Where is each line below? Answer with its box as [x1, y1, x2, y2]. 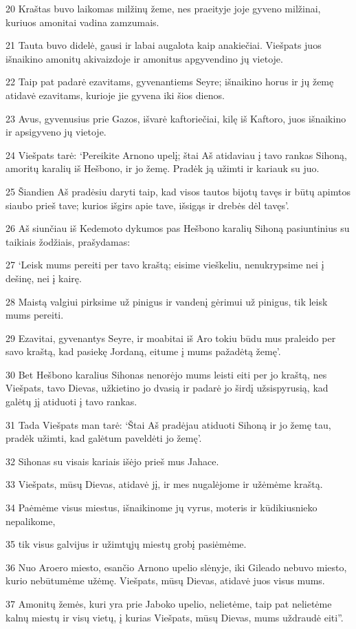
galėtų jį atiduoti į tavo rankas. [5, 394, 137, 409]
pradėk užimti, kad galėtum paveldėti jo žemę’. [5, 431, 202, 445]
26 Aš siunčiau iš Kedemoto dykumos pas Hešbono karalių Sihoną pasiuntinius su [5, 221, 350, 235]
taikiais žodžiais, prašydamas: [5, 234, 131, 248]
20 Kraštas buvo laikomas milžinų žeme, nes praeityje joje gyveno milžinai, [5, 1, 321, 15]
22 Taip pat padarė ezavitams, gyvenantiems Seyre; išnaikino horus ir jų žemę [5, 74, 334, 89]
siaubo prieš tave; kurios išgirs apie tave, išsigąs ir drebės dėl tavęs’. [5, 198, 289, 212]
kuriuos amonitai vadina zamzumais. [5, 14, 159, 29]
